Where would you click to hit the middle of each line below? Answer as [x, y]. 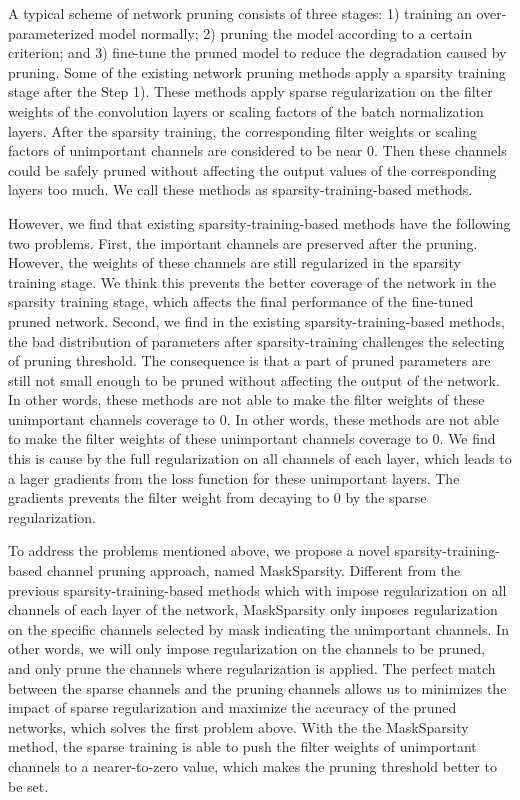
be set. [28, 785]
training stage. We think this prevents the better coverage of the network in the [252, 281]
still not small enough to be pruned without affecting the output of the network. [254, 379]
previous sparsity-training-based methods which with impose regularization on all [257, 589]
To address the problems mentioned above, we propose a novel [199, 550]
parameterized [51, 32]
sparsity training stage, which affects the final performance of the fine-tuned [241, 301]
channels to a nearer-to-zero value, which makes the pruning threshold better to [252, 765]
